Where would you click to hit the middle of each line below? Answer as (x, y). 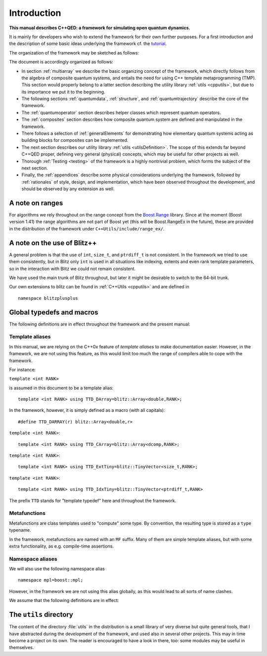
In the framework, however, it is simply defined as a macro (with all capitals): (87, 410)
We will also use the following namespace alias (57, 569)
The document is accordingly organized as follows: (61, 62)
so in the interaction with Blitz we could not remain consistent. (72, 269)
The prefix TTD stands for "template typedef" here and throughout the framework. (93, 500)
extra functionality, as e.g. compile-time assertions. (61, 546)
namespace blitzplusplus (48, 298)
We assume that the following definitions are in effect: (64, 601)
